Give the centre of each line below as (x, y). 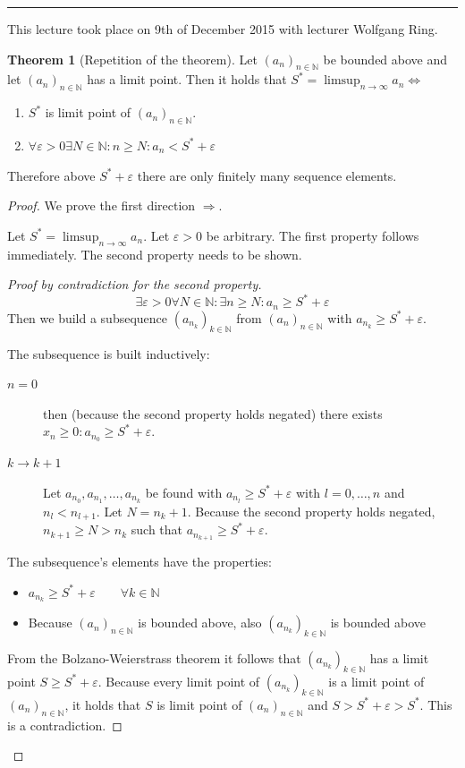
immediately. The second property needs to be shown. (155, 254)
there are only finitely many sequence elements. (267, 175)
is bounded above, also (200, 623)
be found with (184, 492)
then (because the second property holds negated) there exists (213, 413)
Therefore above (51, 175)
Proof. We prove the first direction (101, 205)
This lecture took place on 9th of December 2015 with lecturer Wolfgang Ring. (223, 29)
